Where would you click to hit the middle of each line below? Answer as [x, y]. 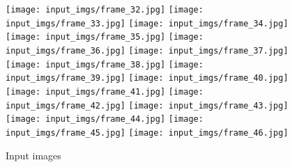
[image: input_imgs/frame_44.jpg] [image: [105, 119]
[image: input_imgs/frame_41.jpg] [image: [105, 92]
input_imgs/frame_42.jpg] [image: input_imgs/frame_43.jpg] [147, 105]
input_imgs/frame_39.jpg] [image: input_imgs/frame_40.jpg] [147, 78]
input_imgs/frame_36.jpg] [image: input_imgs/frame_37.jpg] [147, 50]
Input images [33, 155]
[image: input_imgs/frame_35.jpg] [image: [105, 37]
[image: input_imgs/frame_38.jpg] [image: [105, 64]
